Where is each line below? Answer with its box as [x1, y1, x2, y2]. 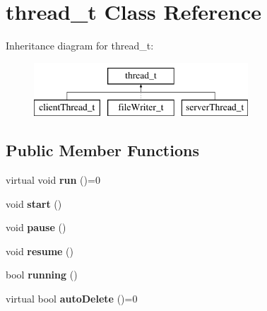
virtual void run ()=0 [6, 172, 100, 187]
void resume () [6, 243, 74, 258]
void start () [6, 196, 62, 211]
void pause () [6, 220, 66, 235]
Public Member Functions [6, 139, 199, 161]
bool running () [6, 267, 78, 282]
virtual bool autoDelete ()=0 [6, 291, 138, 306]
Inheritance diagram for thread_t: [6, 38, 154, 53]
